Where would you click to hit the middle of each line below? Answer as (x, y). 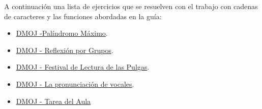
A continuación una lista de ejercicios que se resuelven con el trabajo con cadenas (131, 6)
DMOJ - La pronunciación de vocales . (75, 84)
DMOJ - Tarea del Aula (53, 101)
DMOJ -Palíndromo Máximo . (62, 33)
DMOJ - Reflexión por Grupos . (65, 50)
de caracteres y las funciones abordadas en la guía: (83, 16)
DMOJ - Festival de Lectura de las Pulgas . (83, 67)
